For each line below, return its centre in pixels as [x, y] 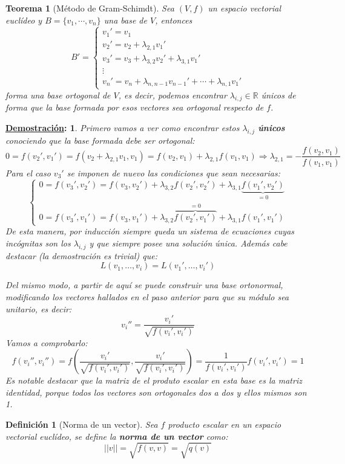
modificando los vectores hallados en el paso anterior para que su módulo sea [147, 296]
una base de [125, 20]
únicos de [278, 95]
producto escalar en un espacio [225, 424]
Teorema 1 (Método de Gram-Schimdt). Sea [90, 8]
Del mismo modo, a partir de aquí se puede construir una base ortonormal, [144, 285]
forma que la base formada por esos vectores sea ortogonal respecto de [135, 107]
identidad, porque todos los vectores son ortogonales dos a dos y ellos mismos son [156, 392]
